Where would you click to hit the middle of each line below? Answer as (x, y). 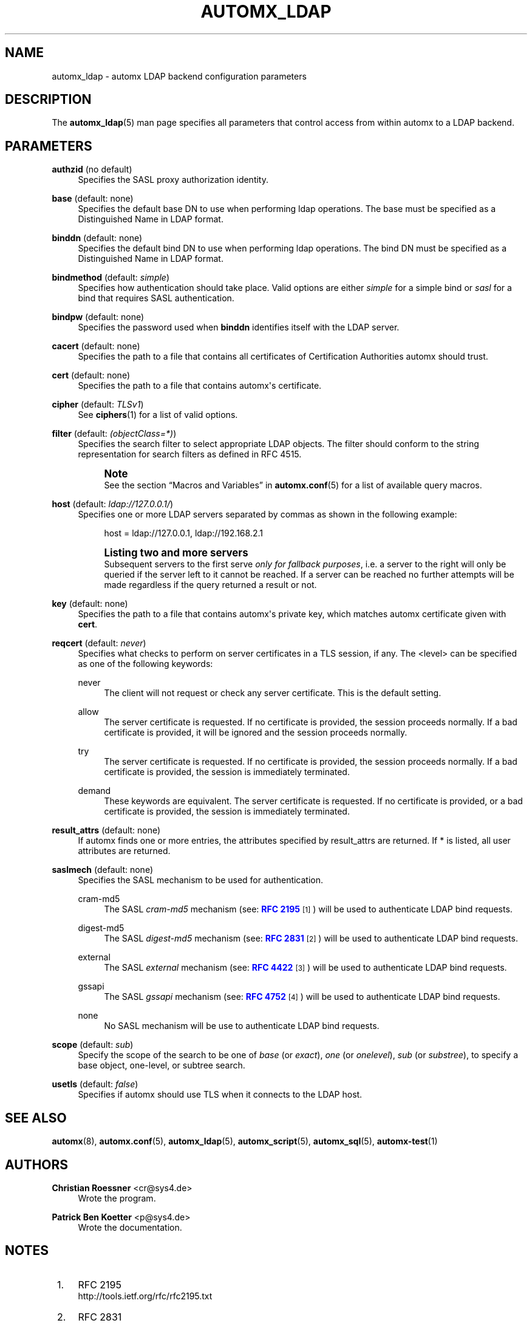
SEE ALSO (36, 1118)
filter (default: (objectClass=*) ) (114, 434)
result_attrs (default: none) (106, 830)
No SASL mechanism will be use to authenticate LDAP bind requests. (242, 1026)
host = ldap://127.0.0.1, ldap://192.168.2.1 (183, 533)
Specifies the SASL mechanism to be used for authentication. (201, 880)
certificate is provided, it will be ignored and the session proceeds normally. (256, 733)
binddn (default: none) (97, 238)
